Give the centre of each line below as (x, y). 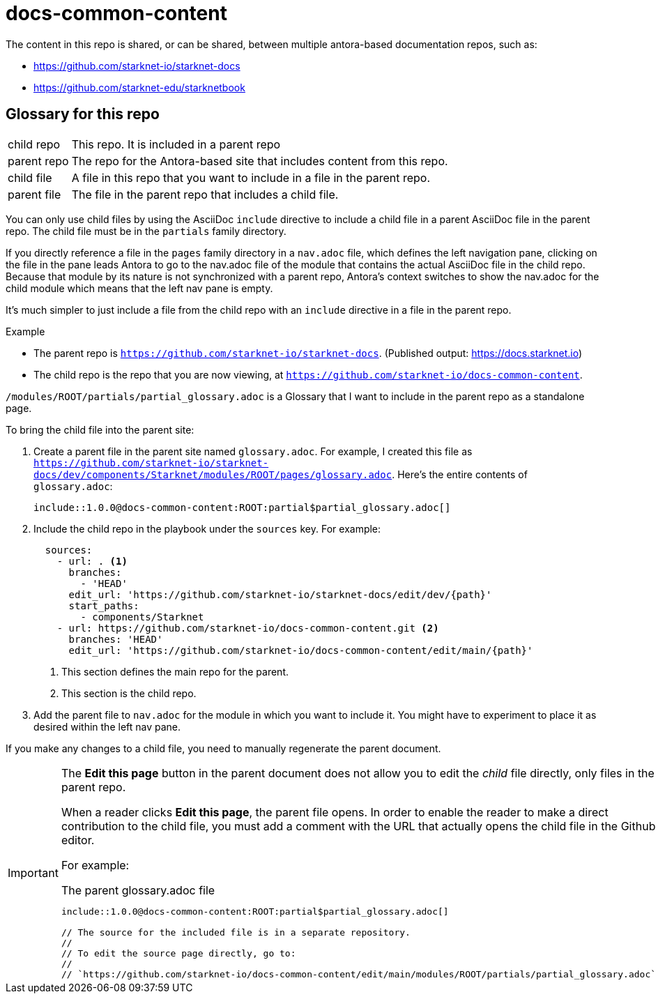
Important (33, 872)
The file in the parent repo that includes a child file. (205, 194)
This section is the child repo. (129, 693)
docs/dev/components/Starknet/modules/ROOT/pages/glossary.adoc (213, 474)
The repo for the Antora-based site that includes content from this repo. (260, 161)
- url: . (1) (92, 561)
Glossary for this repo (83, 114)
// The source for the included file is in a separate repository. (236, 932)
